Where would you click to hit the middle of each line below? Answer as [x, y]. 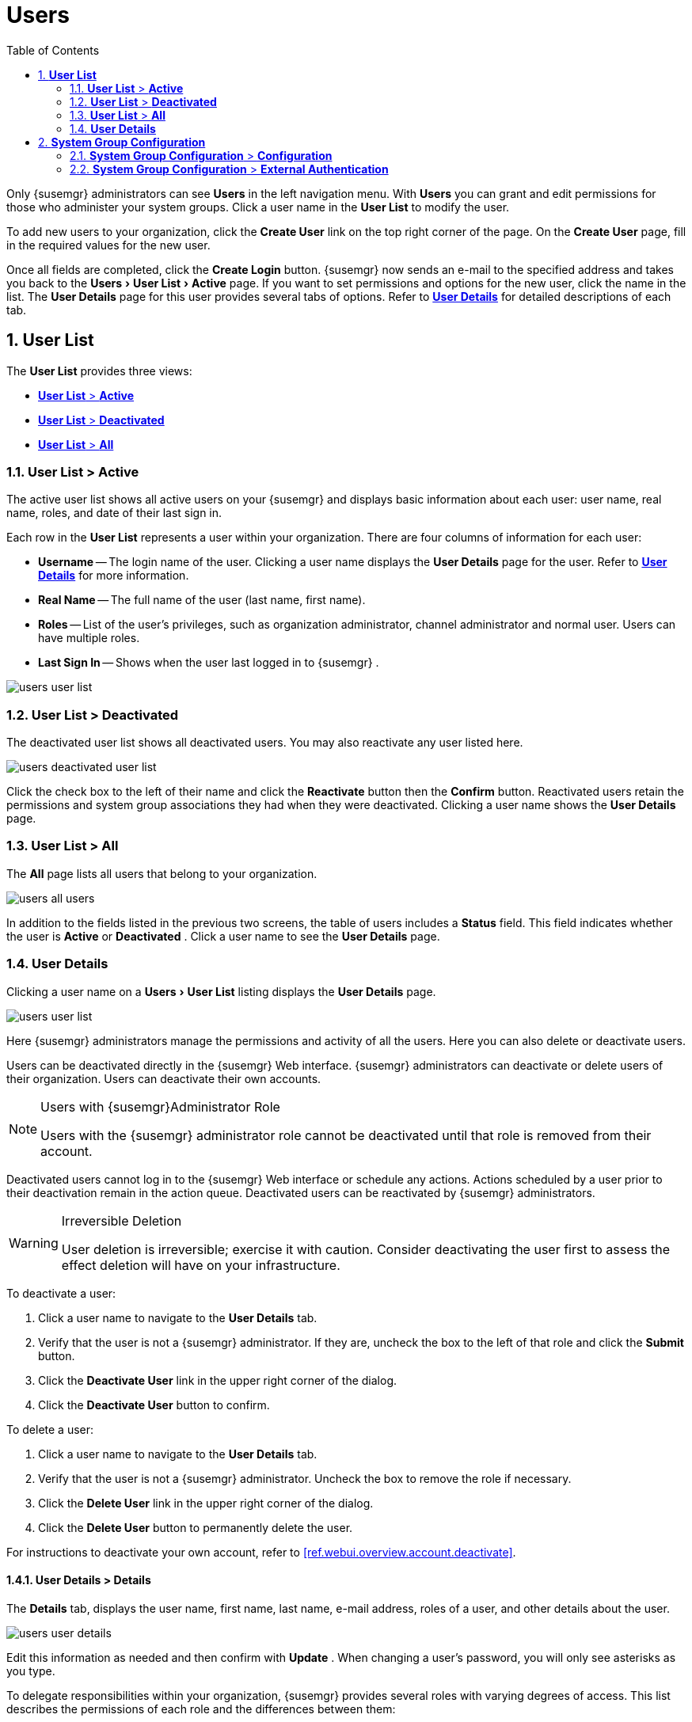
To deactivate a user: [61, 1293]
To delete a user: [50, 1429]
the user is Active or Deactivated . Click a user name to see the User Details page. [223, 936]
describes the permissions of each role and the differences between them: [201, 1709]
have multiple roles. [89, 638]
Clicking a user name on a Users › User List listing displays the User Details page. [221, 991]
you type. [31, 1671]
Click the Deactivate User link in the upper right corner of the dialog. [218, 1380]
